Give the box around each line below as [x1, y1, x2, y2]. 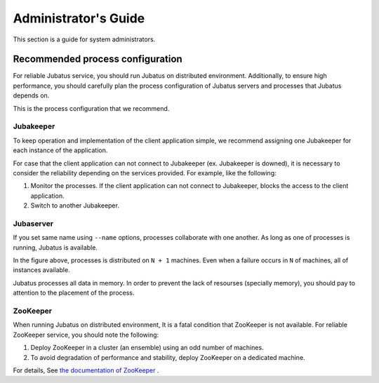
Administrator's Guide [13, 11, 145, 26]
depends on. [13, 91, 50, 100]
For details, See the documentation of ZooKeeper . [13, 365, 159, 375]
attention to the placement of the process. [13, 288, 135, 297]
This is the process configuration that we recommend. [13, 104, 170, 112]
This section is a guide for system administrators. [13, 35, 156, 43]
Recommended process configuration [13, 53, 182, 65]
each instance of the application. [13, 146, 108, 154]
